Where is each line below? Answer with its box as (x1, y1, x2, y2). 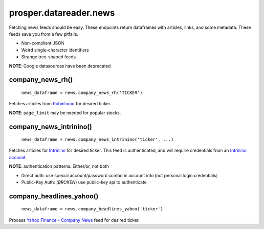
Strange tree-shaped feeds (21, 54, 76, 60)
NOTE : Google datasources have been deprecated (9, 63, 111, 69)
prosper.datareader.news (9, 7, 115, 18)
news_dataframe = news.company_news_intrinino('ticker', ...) (21, 137, 174, 142)
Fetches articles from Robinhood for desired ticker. (9, 101, 111, 107)
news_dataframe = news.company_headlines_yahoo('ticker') (21, 206, 163, 212)
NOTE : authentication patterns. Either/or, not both (9, 163, 110, 169)
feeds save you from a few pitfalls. (9, 31, 78, 37)
